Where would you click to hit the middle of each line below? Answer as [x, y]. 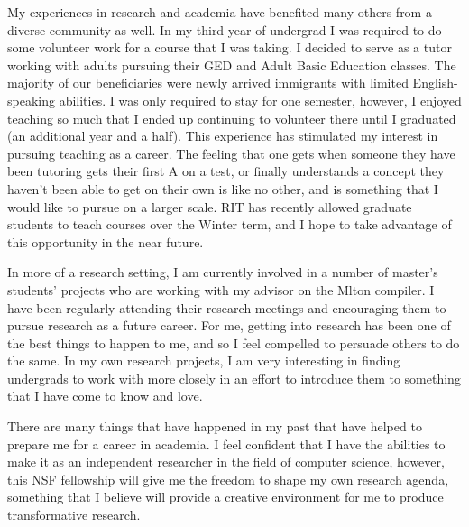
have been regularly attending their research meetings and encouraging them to [227, 307]
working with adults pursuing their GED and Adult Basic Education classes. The [232, 65]
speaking [31, 100]
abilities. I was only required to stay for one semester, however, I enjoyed [260, 100]
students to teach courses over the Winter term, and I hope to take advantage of [230, 224]
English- [435, 83]
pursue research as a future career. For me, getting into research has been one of [229, 325]
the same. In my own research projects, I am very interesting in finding [204, 361]
